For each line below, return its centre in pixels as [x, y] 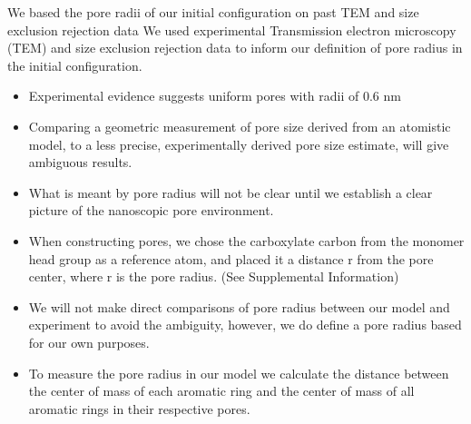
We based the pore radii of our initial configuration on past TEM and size [213, 12]
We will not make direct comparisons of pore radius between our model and [239, 306]
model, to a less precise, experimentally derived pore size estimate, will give [239, 144]
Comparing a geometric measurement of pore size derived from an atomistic [240, 126]
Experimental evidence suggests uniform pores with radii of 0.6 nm [215, 96]
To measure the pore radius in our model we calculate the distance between [239, 373]
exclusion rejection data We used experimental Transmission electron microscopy [232, 30]
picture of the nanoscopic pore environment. [151, 210]
